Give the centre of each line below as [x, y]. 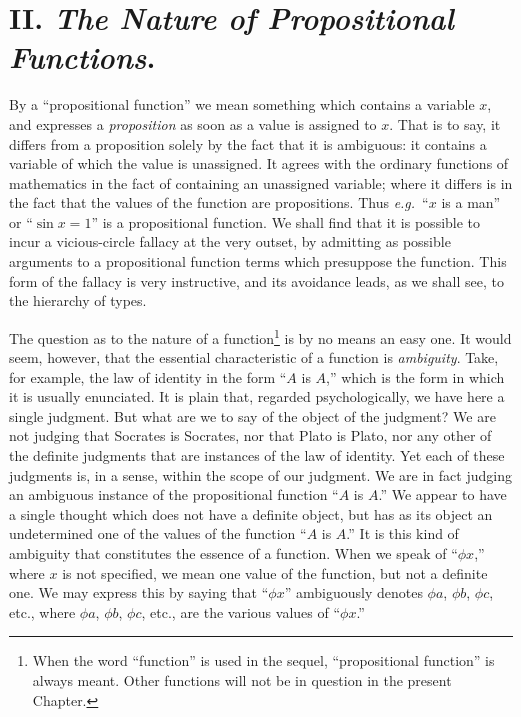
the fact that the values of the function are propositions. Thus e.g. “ [219, 202]
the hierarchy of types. [78, 300]
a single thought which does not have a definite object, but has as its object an [251, 513]
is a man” [471, 202]
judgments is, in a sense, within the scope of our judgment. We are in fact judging [260, 474]
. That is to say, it [445, 123]
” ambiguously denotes [353, 592]
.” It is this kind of [402, 533]
